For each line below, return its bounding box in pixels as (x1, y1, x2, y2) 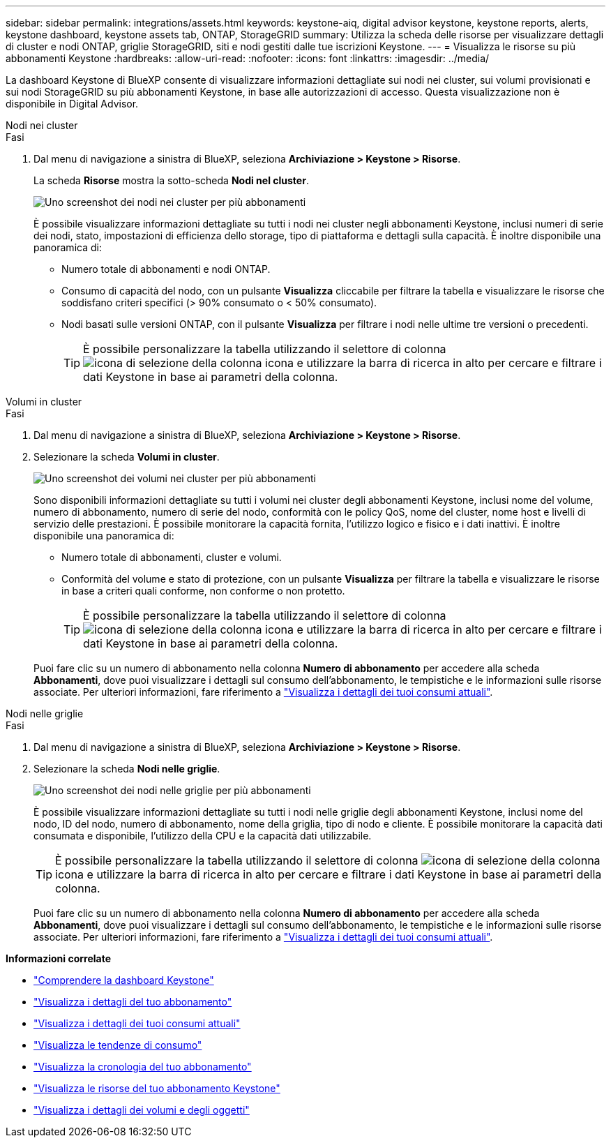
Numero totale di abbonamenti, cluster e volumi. (61, 551, 282, 563)
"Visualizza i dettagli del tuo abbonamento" (33, 996, 232, 1008)
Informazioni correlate (6, 952, 112, 964)
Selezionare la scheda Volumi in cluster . (33, 451, 220, 463)
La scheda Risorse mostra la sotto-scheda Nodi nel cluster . (33, 174, 309, 186)
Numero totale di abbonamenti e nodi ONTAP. (61, 263, 271, 275)
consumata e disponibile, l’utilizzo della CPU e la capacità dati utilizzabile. (33, 830, 372, 842)
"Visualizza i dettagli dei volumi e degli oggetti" (33, 1104, 250, 1116)
